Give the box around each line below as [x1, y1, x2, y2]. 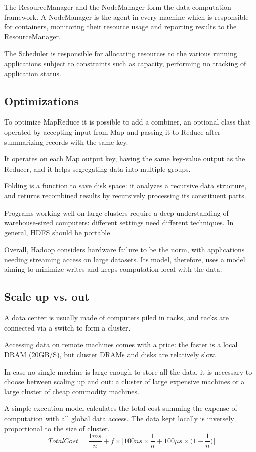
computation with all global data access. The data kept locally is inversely [4, 413, 234, 424]
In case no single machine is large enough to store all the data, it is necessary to [4, 366, 252, 377]
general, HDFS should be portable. [4, 227, 112, 237]
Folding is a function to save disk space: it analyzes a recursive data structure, [4, 180, 247, 191]
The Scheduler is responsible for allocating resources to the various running [4, 48, 237, 59]
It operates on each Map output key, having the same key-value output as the [4, 153, 245, 164]
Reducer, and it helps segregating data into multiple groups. [4, 163, 191, 174]
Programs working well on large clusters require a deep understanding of [4, 207, 229, 218]
